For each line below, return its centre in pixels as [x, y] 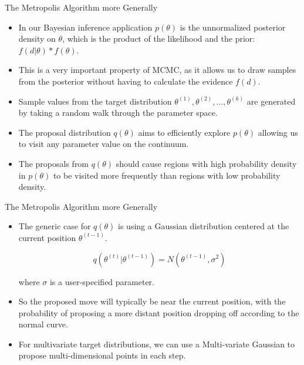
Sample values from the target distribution [95, 101]
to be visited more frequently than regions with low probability [167, 175]
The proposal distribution [65, 132]
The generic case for [55, 226]
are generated [271, 101]
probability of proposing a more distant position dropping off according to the [159, 312]
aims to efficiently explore [184, 132]
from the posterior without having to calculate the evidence [126, 81]
